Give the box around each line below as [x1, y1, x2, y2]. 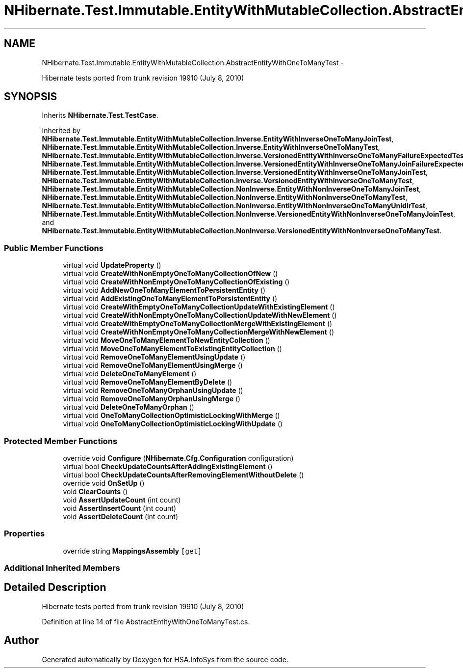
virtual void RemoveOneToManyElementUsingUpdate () [63, 353, 246, 362]
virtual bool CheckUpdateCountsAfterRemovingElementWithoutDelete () [63, 470, 304, 479]
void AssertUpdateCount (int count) [63, 495, 181, 504]
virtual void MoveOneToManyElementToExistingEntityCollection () [63, 344, 282, 353]
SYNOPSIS [4, 90, 57, 103]
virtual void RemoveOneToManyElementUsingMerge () [63, 361, 243, 370]
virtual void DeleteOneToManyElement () [63, 369, 197, 378]
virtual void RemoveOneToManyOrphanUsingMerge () [63, 394, 241, 403]
